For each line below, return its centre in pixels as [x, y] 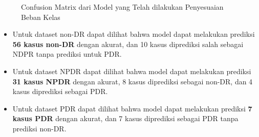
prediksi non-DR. [39, 128]
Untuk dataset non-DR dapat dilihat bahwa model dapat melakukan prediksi [134, 34]
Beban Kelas [41, 17]
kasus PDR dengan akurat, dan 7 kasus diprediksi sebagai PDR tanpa [125, 118]
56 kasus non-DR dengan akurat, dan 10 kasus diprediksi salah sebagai [128, 44]
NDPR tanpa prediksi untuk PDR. [67, 54]
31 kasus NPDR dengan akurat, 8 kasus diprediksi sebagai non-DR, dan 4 [133, 81]
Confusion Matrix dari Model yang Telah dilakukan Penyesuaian [122, 7]
